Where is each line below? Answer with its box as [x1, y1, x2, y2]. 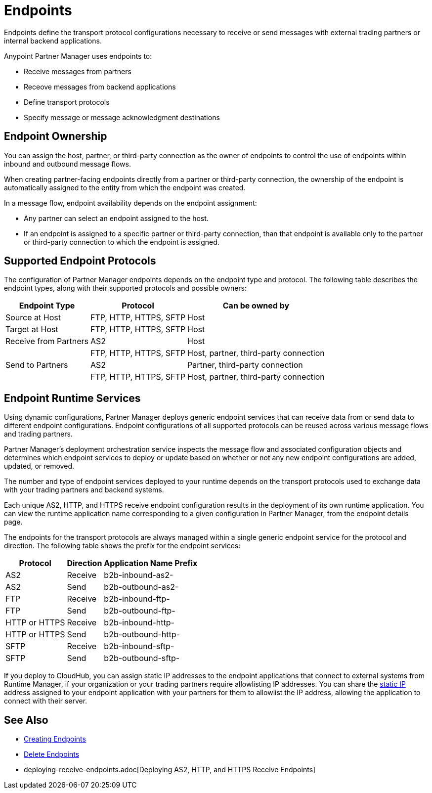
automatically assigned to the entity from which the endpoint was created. [4, 183, 246, 192]
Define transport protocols [24, 97, 110, 106]
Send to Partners [5, 360, 68, 370]
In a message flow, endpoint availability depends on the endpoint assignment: [4, 198, 257, 207]
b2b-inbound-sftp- [104, 641, 174, 652]
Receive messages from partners [24, 67, 131, 76]
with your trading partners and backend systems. [4, 485, 164, 494]
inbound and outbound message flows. [4, 159, 131, 168]
